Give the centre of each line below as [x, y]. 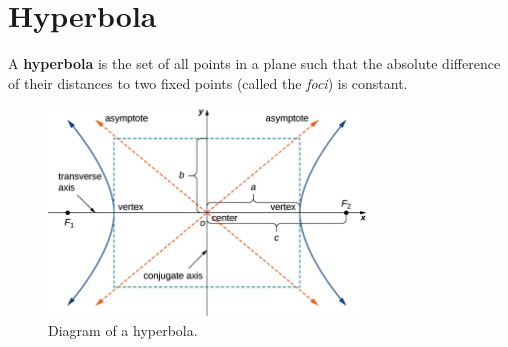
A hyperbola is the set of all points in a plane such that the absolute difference [254, 63]
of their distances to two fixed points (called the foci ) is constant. [208, 82]
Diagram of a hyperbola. [123, 329]
